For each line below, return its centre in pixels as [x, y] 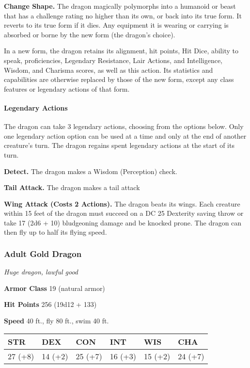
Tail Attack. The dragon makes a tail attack [72, 187]
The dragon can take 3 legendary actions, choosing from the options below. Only [124, 126]
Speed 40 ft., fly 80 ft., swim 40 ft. [56, 321]
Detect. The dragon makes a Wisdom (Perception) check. [91, 171]
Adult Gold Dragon [43, 254]
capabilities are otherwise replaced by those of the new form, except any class [119, 79]
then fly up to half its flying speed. [55, 232]
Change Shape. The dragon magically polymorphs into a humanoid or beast [120, 6]
